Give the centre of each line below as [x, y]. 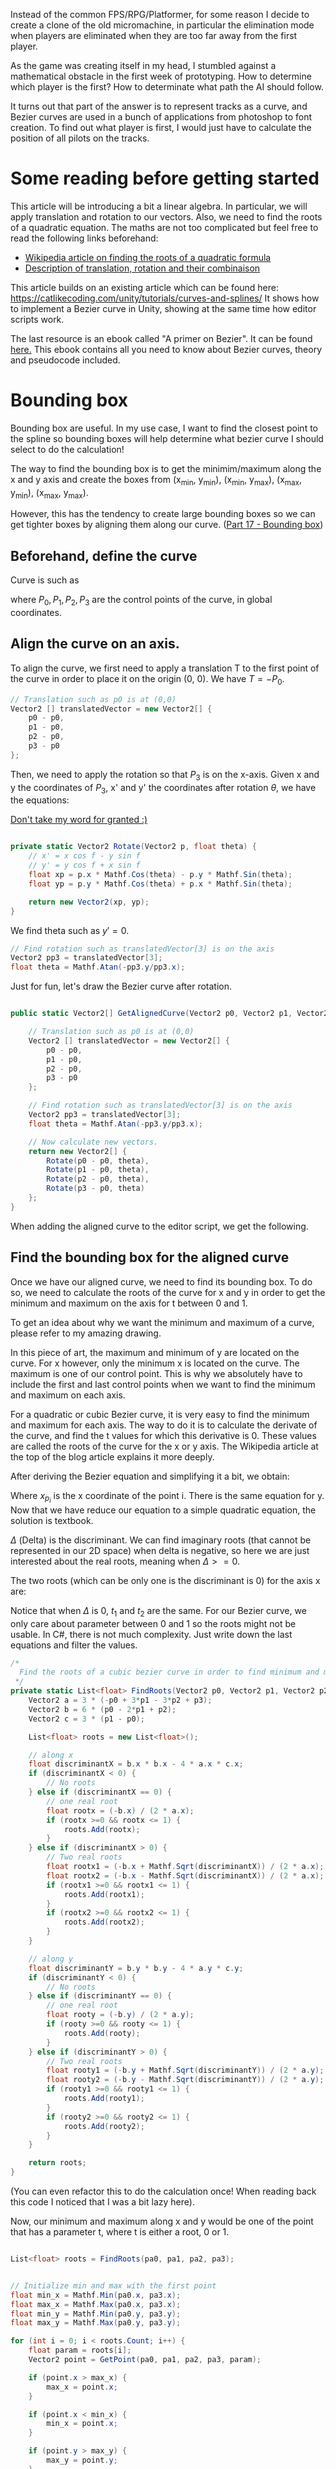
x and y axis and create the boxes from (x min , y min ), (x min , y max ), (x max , [156, 480]
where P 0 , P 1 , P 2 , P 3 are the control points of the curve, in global [141, 601]
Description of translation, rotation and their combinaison [142, 268]
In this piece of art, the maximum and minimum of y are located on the [155, 1352]
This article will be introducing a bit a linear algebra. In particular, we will [159, 206]
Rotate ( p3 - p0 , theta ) [95, 1189]
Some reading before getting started [165, 178]
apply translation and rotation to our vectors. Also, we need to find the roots [166, 216]
